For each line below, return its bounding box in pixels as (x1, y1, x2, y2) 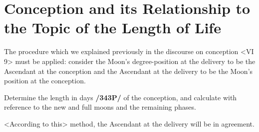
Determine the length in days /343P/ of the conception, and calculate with (4, 92, 237, 102)
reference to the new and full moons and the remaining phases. (4, 102, 196, 112)
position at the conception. (4, 75, 86, 86)
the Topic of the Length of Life (4, 17, 221, 38)
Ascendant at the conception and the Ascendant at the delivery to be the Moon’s (4, 66, 253, 76)
